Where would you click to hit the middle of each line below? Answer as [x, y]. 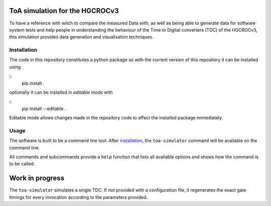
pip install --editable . [44, 108]
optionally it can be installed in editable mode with [61, 92]
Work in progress [37, 178]
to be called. [22, 164]
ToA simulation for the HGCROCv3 [64, 11]
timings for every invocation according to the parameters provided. [79, 197]
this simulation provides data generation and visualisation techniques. [81, 37]
